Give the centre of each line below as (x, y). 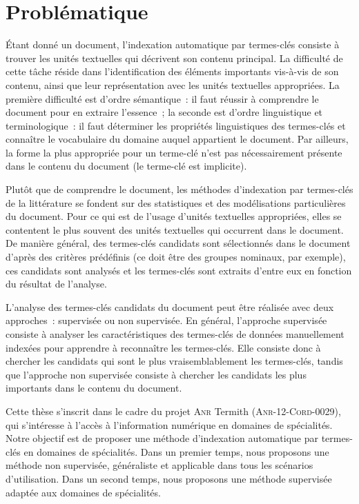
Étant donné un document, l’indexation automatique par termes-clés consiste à (173, 44)
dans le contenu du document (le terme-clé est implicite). (126, 166)
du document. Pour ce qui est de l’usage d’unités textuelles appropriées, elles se (174, 216)
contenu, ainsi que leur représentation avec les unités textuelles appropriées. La (173, 84)
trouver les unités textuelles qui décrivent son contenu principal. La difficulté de (174, 58)
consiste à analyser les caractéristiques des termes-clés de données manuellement (175, 334)
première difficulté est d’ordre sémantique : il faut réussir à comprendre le (162, 98)
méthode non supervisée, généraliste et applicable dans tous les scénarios (159, 465)
